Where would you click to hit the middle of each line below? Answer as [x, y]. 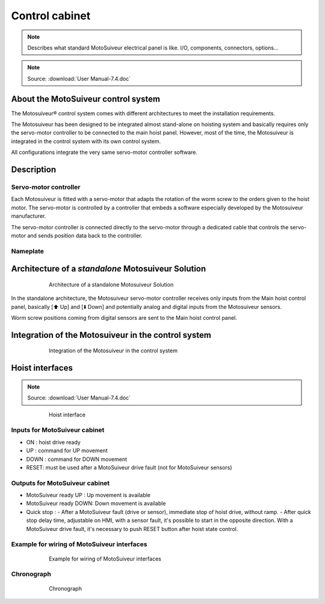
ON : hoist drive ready [53, 442]
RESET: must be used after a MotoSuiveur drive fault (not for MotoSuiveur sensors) [129, 467]
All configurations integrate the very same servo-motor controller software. [104, 152]
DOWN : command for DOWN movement [77, 459]
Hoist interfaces [42, 368]
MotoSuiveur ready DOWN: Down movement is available [96, 503]
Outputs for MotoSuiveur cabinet [60, 483]
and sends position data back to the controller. [85, 235]
